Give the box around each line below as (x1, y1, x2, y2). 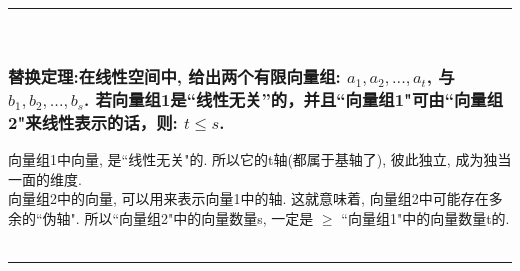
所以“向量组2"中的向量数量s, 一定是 (84, 208, 314, 229)
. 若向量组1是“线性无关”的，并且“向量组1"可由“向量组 (84, 87, 504, 112)
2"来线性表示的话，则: (8, 109, 178, 134)
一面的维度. (8, 168, 82, 189)
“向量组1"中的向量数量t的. (341, 208, 510, 229)
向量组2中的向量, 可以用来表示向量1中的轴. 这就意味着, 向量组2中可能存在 (8, 188, 489, 209)
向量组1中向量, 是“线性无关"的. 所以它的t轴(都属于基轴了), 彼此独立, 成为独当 (8, 149, 512, 170)
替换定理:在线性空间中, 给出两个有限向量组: (8, 64, 341, 89)
